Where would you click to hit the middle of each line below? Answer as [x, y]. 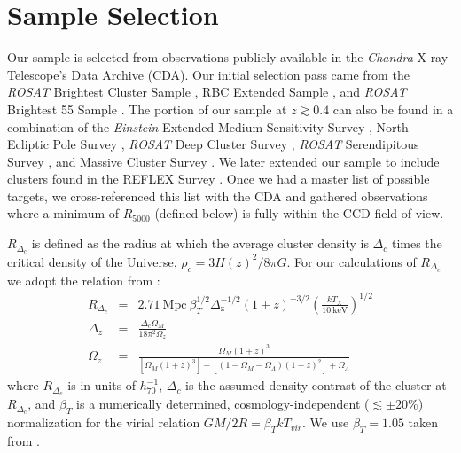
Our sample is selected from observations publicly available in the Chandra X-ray [228, 57]
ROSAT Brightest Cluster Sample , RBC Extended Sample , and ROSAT [207, 92]
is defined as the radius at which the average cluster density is [200, 243]
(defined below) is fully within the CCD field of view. [299, 213]
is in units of [102, 385]
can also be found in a [393, 109]
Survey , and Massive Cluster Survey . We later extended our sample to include [223, 161]
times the [417, 243]
